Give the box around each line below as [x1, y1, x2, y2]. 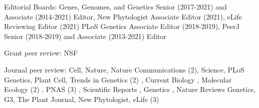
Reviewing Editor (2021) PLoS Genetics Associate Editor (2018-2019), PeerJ [4, 21, 240, 31]
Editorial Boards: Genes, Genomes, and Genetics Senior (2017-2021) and [4, 1, 227, 11]
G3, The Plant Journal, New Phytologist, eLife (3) [4, 93, 159, 104]
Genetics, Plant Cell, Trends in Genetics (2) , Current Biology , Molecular [4, 74, 232, 84]
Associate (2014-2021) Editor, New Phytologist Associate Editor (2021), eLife [4, 11, 242, 21]
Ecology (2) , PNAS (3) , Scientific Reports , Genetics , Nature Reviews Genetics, [4, 84, 255, 94]
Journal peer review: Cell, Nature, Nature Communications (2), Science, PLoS [4, 64, 244, 74]
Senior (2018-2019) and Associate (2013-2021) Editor [4, 30, 166, 41]
